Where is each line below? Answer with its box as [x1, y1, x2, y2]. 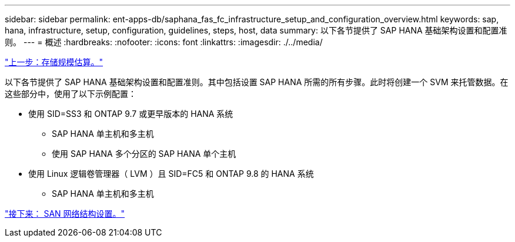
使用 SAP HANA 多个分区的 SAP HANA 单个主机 [52, 149, 236, 159]
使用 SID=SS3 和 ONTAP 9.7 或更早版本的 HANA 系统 [28, 109, 233, 119]
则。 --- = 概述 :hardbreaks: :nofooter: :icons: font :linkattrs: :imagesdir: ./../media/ [5, 37, 323, 47]
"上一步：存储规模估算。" [5, 57, 103, 67]
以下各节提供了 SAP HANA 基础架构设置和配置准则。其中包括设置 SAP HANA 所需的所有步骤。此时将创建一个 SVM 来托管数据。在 [5, 77, 509, 87]
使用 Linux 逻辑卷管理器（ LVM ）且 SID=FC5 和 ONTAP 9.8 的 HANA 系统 [28, 169, 314, 179]
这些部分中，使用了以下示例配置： [5, 89, 136, 99]
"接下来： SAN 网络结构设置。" [5, 209, 125, 219]
